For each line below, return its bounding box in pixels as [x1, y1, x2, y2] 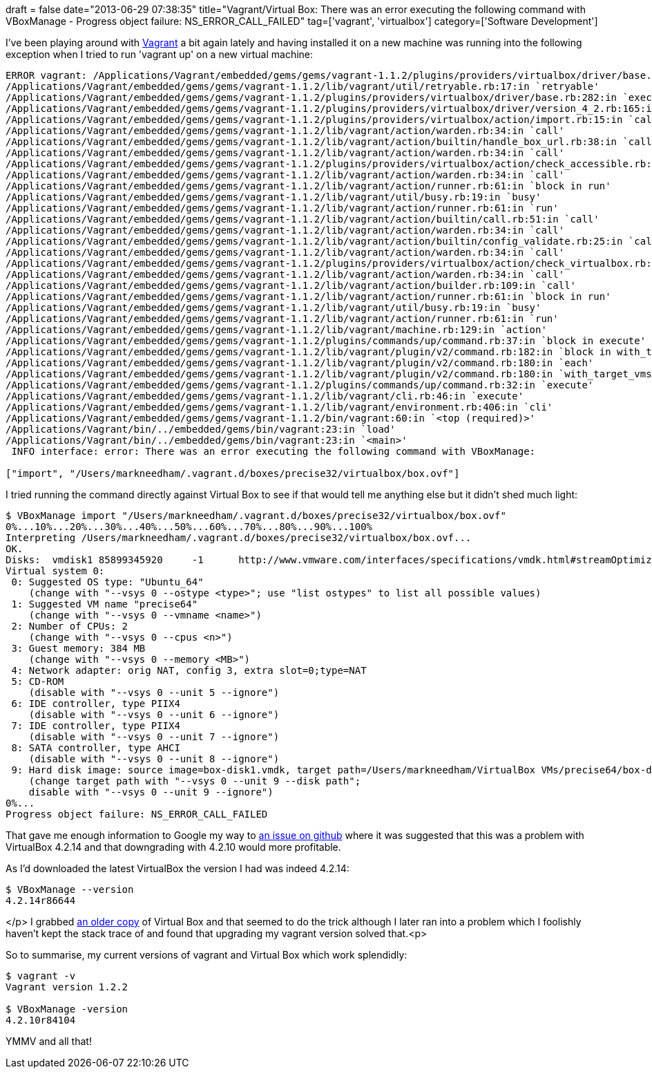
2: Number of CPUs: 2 [11, 621, 128, 632]
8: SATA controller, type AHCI [11, 742, 180, 753]
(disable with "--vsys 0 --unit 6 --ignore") [28, 709, 280, 720]
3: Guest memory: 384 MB [11, 643, 146, 654]
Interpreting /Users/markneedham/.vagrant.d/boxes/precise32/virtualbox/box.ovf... [6, 532, 472, 543]
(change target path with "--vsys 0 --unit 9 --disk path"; [28, 775, 361, 786]
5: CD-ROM [11, 676, 64, 687]
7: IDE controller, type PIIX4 [11, 720, 180, 731]
